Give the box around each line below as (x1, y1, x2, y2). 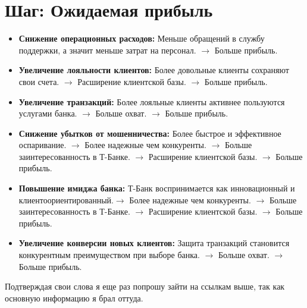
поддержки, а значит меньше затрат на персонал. (18, 43, 196, 56)
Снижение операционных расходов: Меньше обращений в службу (18, 32, 265, 45)
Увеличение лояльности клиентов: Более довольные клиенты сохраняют (18, 64, 289, 76)
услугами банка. (18, 107, 77, 120)
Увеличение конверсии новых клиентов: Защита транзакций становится (18, 237, 290, 249)
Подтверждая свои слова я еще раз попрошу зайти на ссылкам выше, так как (5, 280, 285, 293)
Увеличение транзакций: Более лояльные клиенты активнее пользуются (18, 95, 285, 108)
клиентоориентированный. (18, 193, 114, 206)
